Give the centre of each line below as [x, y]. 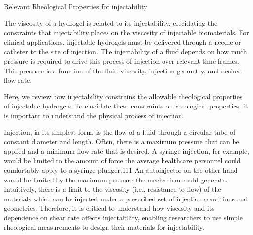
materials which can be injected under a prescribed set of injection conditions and [126, 198]
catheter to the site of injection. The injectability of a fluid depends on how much [126, 51]
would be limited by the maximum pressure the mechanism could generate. [116, 179]
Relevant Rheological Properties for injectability [76, 6]
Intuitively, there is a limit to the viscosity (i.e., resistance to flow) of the [113, 189]
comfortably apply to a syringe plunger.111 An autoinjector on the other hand [121, 170]
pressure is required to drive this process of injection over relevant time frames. [122, 61]
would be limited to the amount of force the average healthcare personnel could [122, 160]
